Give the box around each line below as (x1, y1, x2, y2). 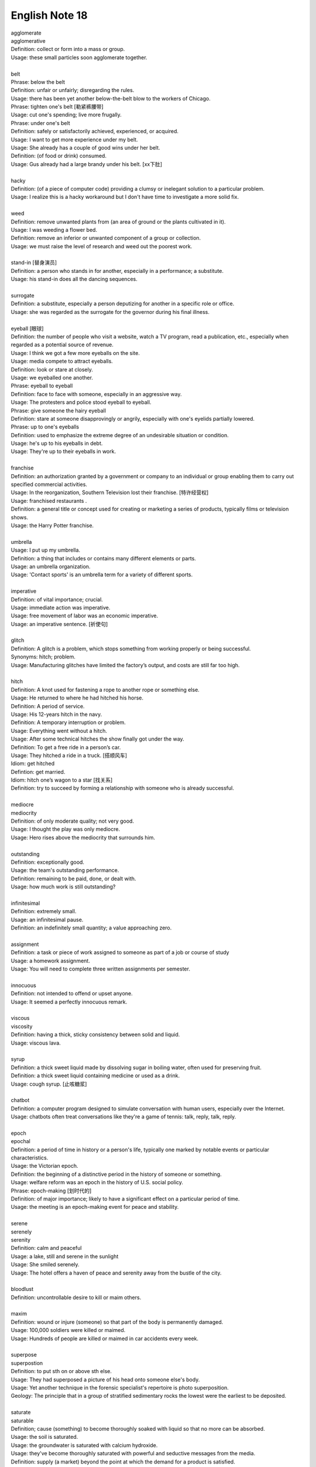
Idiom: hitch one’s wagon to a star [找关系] (11, 776, 113, 783)
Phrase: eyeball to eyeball (11, 382, 73, 390)
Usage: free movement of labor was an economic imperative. (11, 612, 158, 619)
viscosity (11, 1023, 33, 1030)
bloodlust (11, 1286, 33, 1293)
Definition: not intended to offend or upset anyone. (11, 990, 133, 997)
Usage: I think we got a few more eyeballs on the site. (11, 349, 140, 356)
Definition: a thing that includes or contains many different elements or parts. (11, 555, 196, 562)
